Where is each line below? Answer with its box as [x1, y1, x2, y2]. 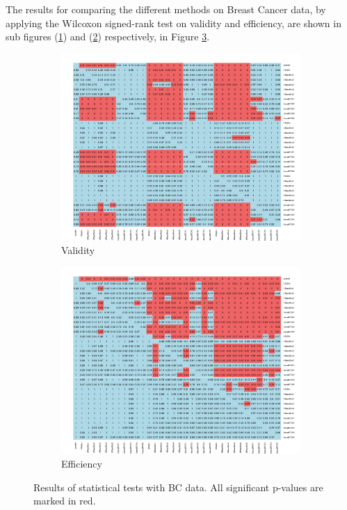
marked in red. [33, 493, 96, 508]
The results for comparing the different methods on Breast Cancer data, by [6, 2, 326, 16]
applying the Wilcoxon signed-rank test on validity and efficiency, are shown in [6, 15, 341, 30]
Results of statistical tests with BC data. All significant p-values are [33, 479, 323, 494]
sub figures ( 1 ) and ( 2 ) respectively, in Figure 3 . [6, 29, 210, 44]
